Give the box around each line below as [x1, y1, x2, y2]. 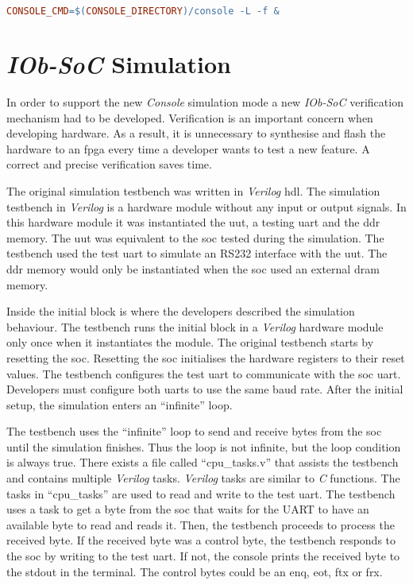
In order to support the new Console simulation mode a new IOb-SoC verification [6, 94, 403, 110]
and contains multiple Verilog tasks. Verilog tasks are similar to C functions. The [6, 470, 400, 486]
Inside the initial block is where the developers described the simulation [6, 303, 355, 320]
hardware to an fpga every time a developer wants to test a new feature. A [6, 140, 370, 157]
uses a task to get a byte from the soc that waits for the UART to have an [6, 501, 369, 517]
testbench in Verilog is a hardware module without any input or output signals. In [6, 198, 407, 215]
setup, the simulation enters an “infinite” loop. [6, 396, 233, 413]
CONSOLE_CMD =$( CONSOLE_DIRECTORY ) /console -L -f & [6, 6, 280, 17]
